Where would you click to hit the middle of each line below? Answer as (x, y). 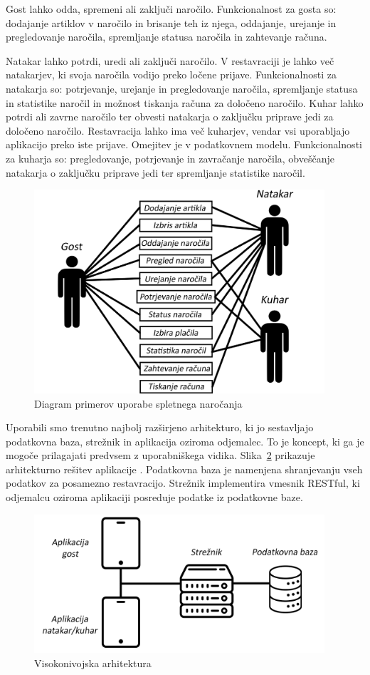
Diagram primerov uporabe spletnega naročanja (138, 403)
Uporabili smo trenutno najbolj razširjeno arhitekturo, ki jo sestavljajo (160, 427)
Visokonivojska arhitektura (93, 663)
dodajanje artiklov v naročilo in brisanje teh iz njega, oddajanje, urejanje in (171, 22)
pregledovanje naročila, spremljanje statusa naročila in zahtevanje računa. (166, 37)
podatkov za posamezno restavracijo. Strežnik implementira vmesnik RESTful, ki (183, 483)
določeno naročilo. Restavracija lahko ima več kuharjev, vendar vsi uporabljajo (178, 130)
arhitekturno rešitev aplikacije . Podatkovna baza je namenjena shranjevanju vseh (184, 469)
